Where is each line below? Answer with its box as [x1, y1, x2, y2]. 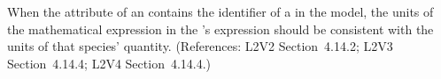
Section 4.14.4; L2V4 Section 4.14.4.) [7, 54, 212, 72]
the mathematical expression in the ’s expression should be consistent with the [7, 19, 434, 38]
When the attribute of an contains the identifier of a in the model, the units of [7, 3, 434, 20]
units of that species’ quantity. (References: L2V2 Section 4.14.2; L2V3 [7, 37, 393, 55]
